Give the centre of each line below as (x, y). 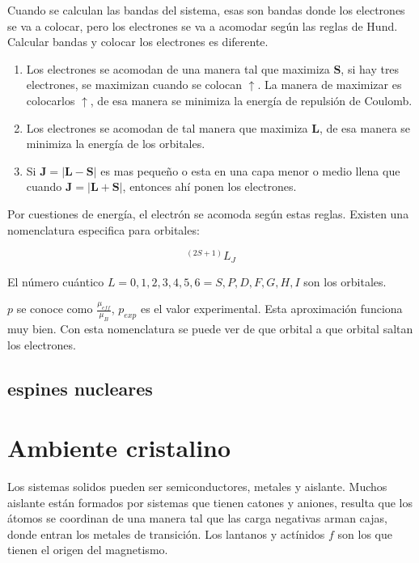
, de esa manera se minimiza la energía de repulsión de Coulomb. (251, 100)
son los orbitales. (345, 281)
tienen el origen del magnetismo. (88, 550)
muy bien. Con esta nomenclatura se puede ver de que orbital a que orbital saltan (210, 328)
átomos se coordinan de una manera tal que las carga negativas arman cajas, (197, 518)
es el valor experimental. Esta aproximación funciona (271, 309)
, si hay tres (370, 68)
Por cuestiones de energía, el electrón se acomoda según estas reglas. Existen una (208, 213)
